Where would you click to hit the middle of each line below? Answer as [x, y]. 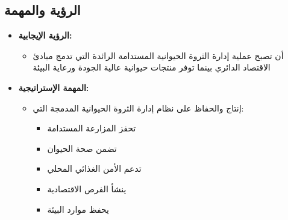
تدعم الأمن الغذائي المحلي [94, 168]
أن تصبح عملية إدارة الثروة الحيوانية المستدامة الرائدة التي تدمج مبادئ [158, 55]
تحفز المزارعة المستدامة [92, 128]
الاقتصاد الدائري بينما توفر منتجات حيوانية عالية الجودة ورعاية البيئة [152, 67]
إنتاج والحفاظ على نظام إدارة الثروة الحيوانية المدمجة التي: [138, 108]
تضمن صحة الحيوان [82, 148]
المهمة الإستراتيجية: [54, 87]
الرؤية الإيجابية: [45, 35]
